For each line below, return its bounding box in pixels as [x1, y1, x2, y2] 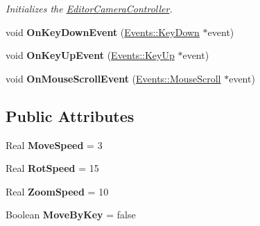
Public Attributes [6, 105, 135, 126]
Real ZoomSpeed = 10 [6, 184, 109, 198]
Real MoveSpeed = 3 [6, 137, 103, 152]
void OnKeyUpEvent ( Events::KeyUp [6, 48, 175, 62]
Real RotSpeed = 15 [6, 161, 99, 175]
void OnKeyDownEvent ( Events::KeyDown [6, 24, 200, 39]
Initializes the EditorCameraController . [6, 1, 173, 15]
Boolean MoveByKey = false [6, 207, 136, 222]
